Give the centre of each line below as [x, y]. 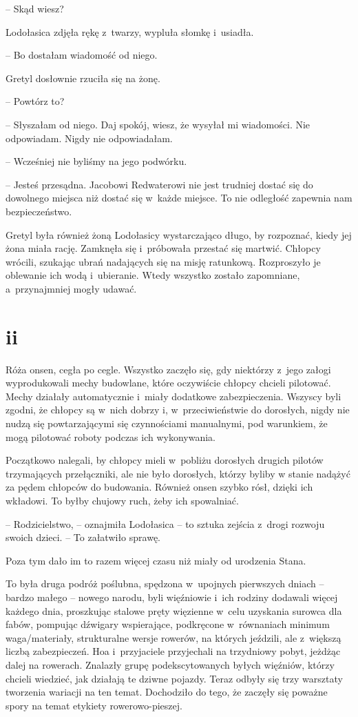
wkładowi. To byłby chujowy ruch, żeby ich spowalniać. [122, 500]
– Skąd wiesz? [35, 8]
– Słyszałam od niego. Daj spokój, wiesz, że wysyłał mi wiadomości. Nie [158, 124]
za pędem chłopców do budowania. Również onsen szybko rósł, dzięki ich [159, 487]
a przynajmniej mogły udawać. [71, 288]
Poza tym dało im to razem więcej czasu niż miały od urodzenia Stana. [156, 560]
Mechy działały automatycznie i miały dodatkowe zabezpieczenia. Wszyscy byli [173, 396]
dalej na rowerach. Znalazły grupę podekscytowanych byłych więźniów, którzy [170, 664]
